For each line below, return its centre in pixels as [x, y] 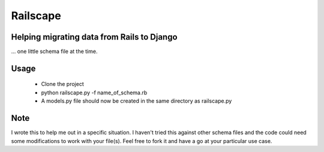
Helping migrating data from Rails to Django [94, 37]
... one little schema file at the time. [54, 52]
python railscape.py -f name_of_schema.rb [94, 93]
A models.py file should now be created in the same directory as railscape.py [136, 101]
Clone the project [62, 84]
